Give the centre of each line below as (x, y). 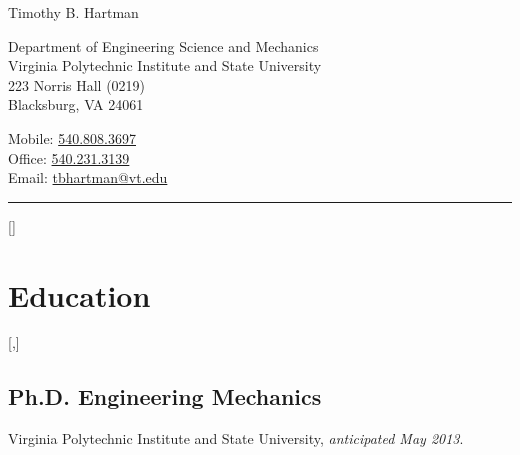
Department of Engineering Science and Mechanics (163, 45)
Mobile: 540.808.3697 (72, 137)
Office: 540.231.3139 (69, 157)
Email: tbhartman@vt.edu (88, 177)
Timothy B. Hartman (73, 12)
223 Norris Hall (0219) (77, 84)
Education (79, 294)
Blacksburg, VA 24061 (76, 104)
